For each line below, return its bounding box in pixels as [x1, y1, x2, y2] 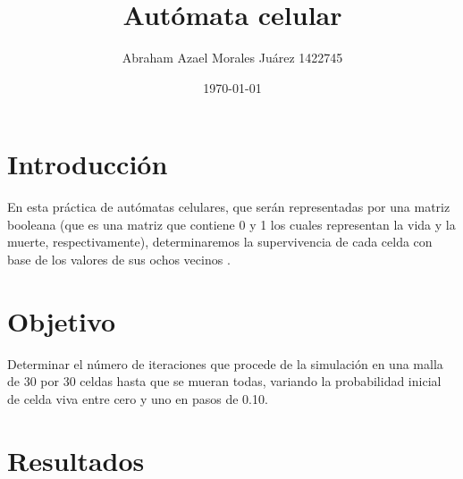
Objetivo [7, 302, 116, 339]
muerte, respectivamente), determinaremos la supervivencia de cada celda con [7, 232, 433, 251]
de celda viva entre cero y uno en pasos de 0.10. [7, 389, 268, 408]
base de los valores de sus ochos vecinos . [7, 250, 231, 269]
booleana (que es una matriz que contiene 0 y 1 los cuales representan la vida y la [7, 214, 456, 233]
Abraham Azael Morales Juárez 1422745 [122, 48, 343, 67]
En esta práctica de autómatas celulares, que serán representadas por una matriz [7, 197, 450, 216]
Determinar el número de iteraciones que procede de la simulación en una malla [7, 354, 443, 373]
